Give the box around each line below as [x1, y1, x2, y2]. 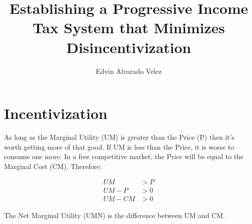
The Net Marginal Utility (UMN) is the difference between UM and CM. [4, 210, 225, 220]
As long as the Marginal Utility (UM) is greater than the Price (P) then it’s [4, 132, 235, 142]
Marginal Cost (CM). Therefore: [4, 161, 102, 171]
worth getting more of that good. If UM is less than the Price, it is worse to [4, 141, 234, 152]
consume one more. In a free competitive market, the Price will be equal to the [4, 151, 244, 162]
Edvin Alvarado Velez [96, 65, 162, 76]
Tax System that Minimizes [32, 17, 225, 38]
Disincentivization [66, 37, 191, 57]
